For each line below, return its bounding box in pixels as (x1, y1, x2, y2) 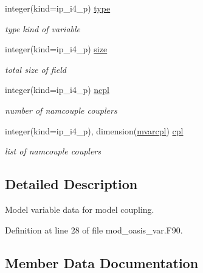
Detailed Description (5, 175, 138, 193)
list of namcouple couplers (5, 145, 101, 157)
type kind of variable (5, 22, 80, 35)
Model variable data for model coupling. (5, 202, 154, 215)
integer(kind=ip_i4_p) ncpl (5, 83, 109, 96)
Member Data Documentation (5, 253, 199, 272)
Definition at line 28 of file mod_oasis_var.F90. (5, 223, 183, 236)
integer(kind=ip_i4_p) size (5, 43, 108, 55)
